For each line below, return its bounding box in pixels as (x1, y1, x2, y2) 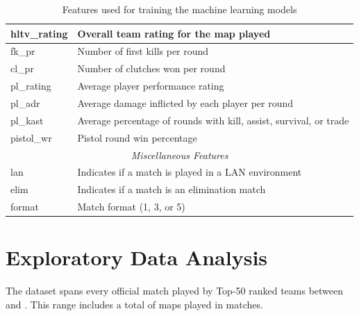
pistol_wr (10, 130, 52, 144)
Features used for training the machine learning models (62, 2, 297, 16)
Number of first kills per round (77, 44, 209, 58)
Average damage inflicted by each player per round (77, 95, 294, 110)
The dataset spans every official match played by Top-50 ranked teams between (6, 283, 344, 298)
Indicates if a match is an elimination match (77, 182, 266, 197)
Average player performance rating (77, 78, 224, 93)
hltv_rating (10, 26, 68, 40)
